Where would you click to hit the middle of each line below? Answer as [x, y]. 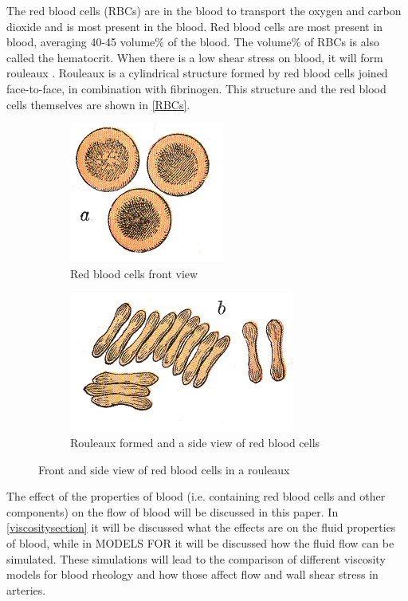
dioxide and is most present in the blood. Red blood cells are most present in [195, 26]
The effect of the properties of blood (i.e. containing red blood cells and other [196, 496]
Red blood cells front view [134, 273]
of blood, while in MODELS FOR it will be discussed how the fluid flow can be [200, 542]
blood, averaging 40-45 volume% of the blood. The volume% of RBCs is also [193, 42]
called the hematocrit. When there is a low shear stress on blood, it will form [195, 57]
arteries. [26, 589]
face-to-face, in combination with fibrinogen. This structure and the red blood [196, 88]
